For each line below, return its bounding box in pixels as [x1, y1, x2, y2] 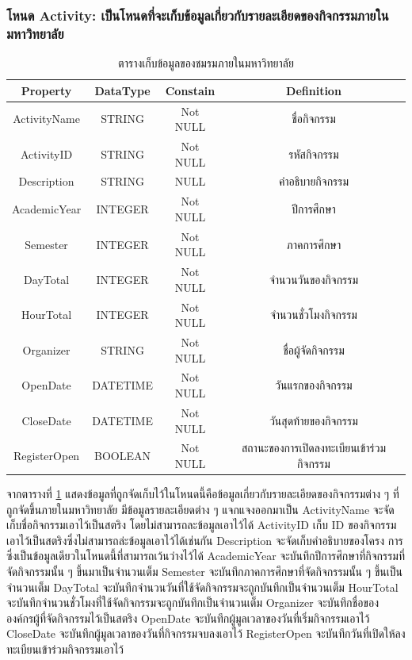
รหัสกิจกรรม [288, 145, 339, 162]
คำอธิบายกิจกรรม [278, 173, 349, 190]
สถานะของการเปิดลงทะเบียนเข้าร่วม [241, 439, 386, 456]
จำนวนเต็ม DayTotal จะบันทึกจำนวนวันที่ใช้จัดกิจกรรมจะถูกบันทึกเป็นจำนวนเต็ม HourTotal [6, 578, 399, 595]
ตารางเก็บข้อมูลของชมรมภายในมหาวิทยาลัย [118, 55, 294, 71]
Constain [165, 82, 216, 98]
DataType [94, 82, 151, 98]
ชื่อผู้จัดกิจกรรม [283, 341, 345, 358]
